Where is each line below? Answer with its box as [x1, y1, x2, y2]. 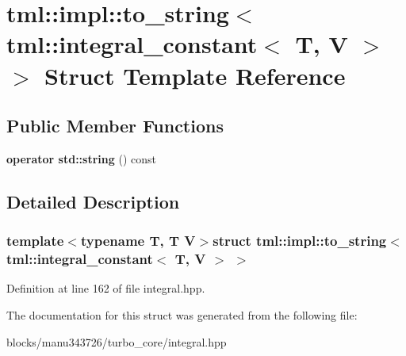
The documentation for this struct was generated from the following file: [6, 307, 358, 323]
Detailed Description [6, 189, 180, 213]
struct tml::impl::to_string [213, 231, 387, 251]
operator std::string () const [6, 150, 156, 167]
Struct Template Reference [44, 59, 346, 91]
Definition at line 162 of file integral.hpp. [6, 280, 205, 297]
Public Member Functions [6, 113, 224, 138]
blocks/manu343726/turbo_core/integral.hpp [6, 333, 227, 350]
